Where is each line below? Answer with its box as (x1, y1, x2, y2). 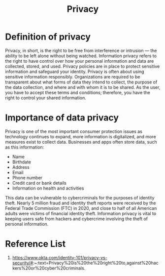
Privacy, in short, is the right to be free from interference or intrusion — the (5, 47, 157, 53)
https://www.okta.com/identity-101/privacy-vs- (12, 254, 107, 260)
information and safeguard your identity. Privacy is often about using (5, 68, 144, 75)
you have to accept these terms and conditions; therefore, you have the (5, 89, 150, 95)
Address (12, 164, 30, 170)
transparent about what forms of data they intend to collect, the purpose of (5, 79, 158, 85)
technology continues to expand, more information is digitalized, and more (5, 133, 156, 139)
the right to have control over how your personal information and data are (5, 58, 154, 64)
